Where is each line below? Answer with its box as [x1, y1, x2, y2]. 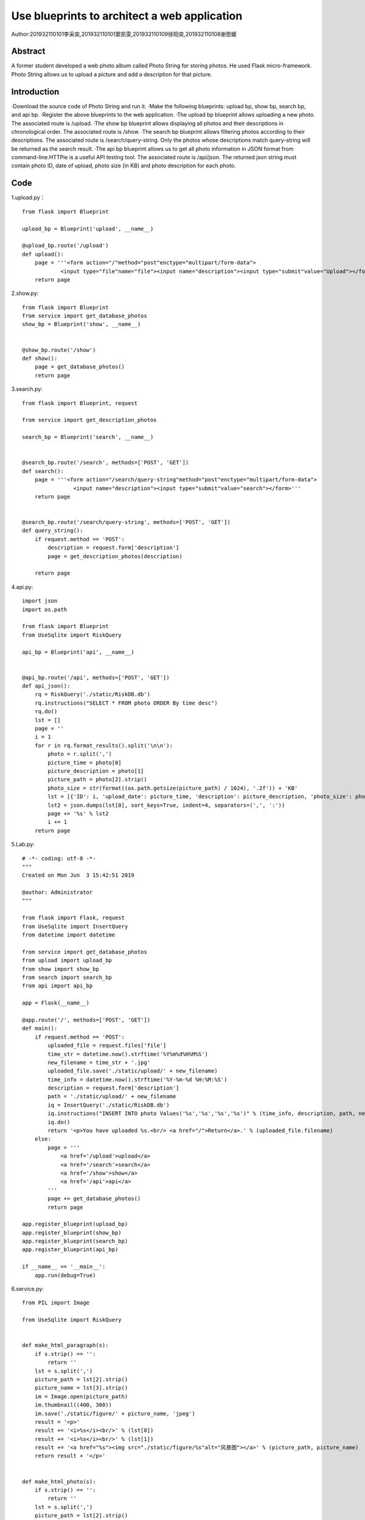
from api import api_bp [22, 983, 93, 989]
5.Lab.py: [11, 841, 35, 848]
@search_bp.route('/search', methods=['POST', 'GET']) [22, 459, 189, 466]
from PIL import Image [22, 1299, 90, 1307]
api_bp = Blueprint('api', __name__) [22, 648, 135, 655]
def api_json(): [22, 683, 71, 689]
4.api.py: [11, 583, 33, 590]
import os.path [22, 606, 68, 613]
